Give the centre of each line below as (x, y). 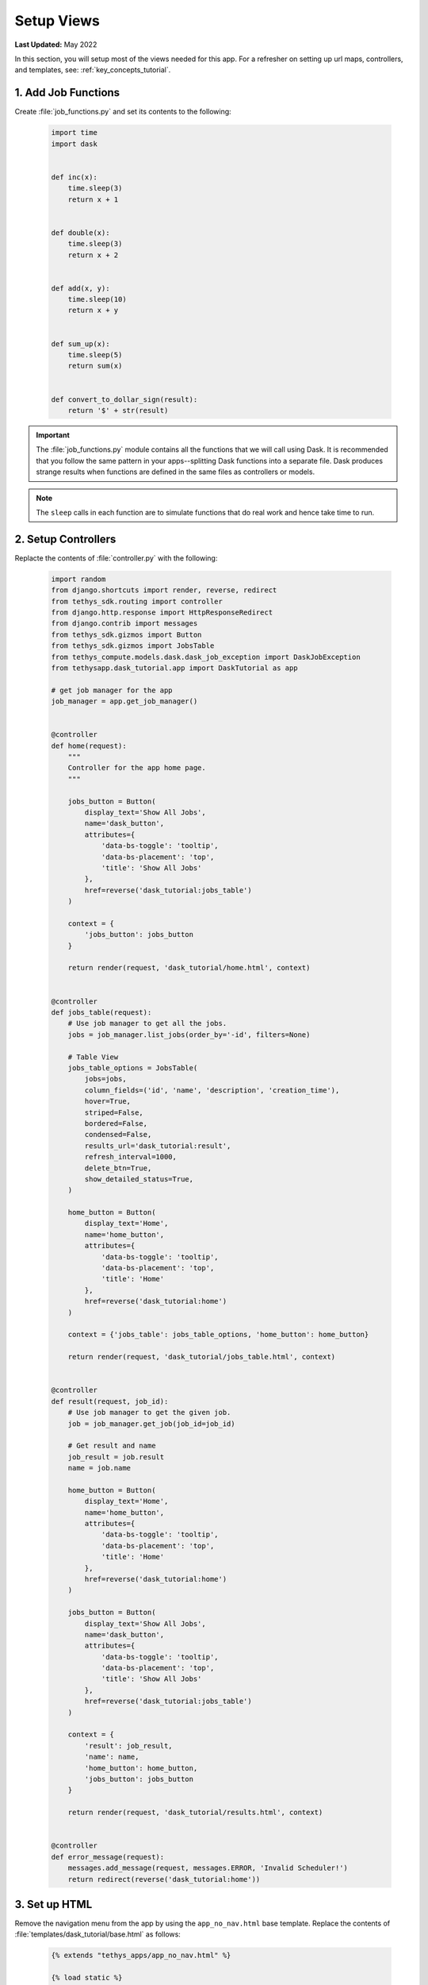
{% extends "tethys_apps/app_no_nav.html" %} (141, 1956)
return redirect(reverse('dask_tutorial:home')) (164, 1879)
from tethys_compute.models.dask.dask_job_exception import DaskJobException (206, 657)
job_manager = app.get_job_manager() (124, 701)
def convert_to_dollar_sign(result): (124, 399)
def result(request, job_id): (110, 1401)
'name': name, (112, 1757)
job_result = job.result (116, 1457)
